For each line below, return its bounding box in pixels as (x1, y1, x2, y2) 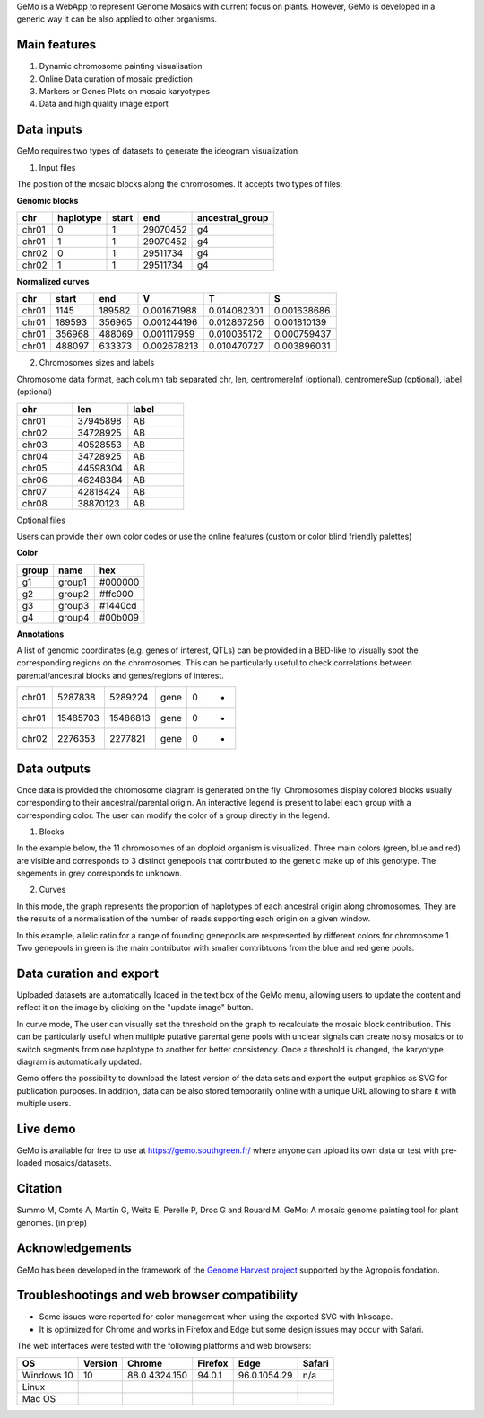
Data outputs (16, 761, 91, 776)
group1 (58, 576, 87, 588)
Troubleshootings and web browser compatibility (16, 1288, 298, 1303)
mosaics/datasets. (44, 1158, 112, 1168)
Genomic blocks (16, 195, 79, 206)
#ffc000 (99, 587, 134, 600)
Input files (39, 162, 76, 172)
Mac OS (22, 1392, 56, 1405)
